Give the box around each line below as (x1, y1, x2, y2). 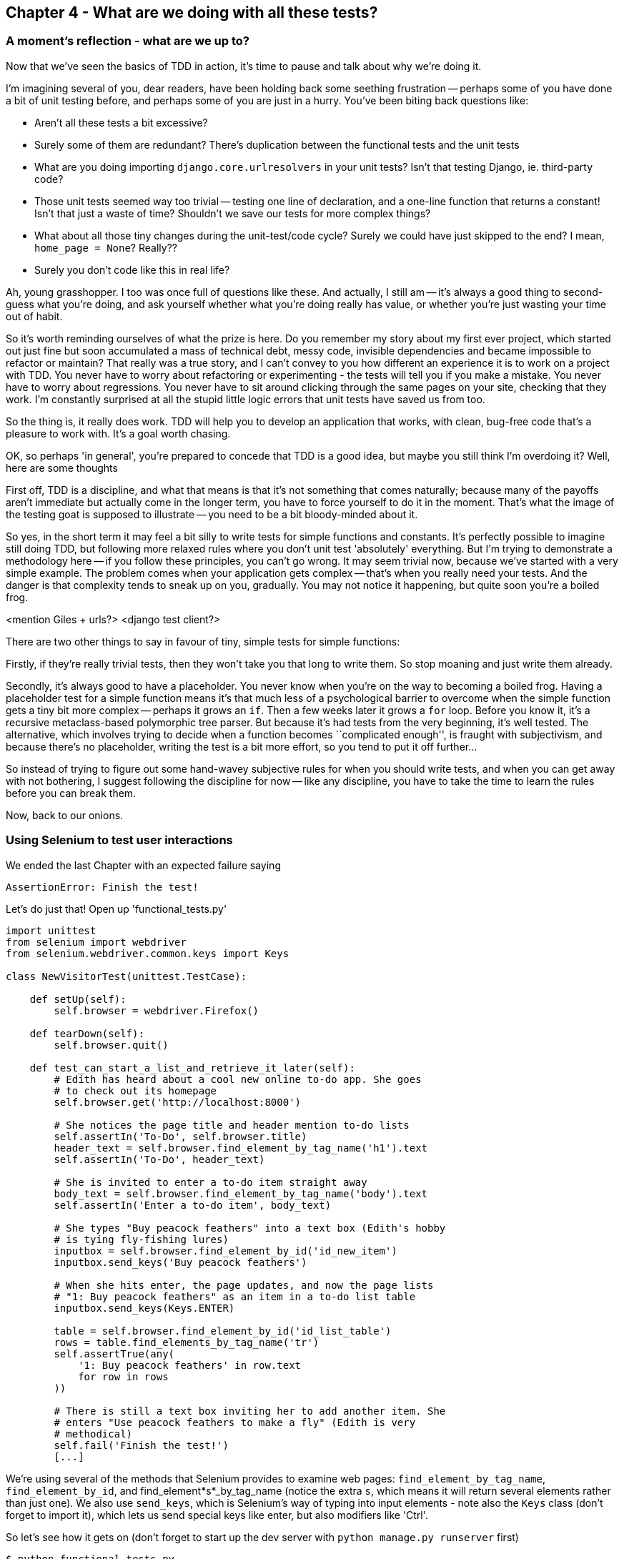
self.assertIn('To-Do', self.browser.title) (54, 1130, 307, 1142)
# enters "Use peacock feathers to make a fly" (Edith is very (54, 1416, 416, 1428)
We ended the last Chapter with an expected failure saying (6, 858, 281, 871)
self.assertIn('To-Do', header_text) (54, 1153, 265, 1165)
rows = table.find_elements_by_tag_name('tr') (54, 1336, 320, 1348)
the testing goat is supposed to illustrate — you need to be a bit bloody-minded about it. (6, 508, 418, 520)
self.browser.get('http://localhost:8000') (54, 1096, 302, 1108)
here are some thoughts (6, 461, 118, 474)
